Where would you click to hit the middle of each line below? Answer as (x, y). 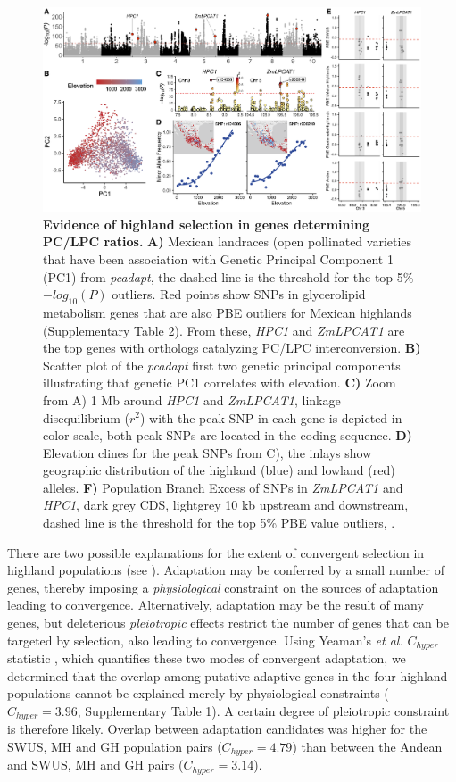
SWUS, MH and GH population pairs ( (115, 746)
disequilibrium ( (86, 417)
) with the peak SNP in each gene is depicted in (271, 417)
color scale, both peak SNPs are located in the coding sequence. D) (228, 435)
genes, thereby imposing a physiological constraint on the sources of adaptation (223, 587)
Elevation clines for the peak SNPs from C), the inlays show (207, 452)
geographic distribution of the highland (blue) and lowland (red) (219, 470)
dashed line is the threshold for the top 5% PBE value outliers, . (219, 523)
